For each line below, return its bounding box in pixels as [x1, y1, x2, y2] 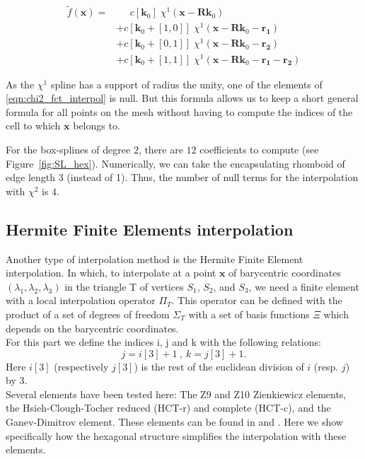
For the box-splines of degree [6, 141, 131, 156]
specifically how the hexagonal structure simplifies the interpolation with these [6, 428, 347, 443]
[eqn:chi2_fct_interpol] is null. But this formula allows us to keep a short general [6, 91, 359, 105]
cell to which [6, 118, 61, 133]
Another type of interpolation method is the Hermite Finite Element [6, 251, 303, 266]
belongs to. [73, 118, 120, 133]
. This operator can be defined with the [171, 293, 342, 308]
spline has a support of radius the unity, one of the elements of [50, 76, 323, 91]
